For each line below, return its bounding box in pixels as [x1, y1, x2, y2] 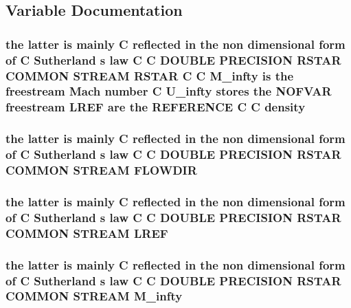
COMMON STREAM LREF [5, 224, 168, 241]
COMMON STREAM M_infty [5, 287, 183, 305]
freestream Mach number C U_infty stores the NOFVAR [5, 82, 332, 100]
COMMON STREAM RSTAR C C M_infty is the [5, 67, 294, 84]
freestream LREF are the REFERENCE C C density [5, 98, 306, 115]
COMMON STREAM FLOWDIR [5, 162, 197, 179]
